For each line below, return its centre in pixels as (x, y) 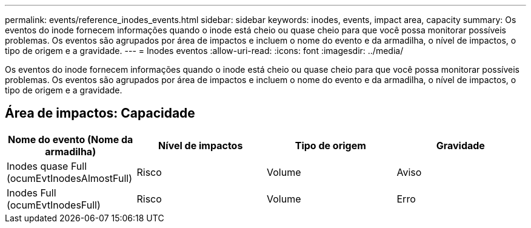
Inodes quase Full (47, 166)
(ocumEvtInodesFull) (54, 205)
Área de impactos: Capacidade (100, 113)
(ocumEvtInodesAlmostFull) (70, 178)
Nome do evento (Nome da (71, 139)
